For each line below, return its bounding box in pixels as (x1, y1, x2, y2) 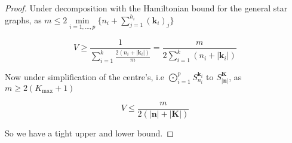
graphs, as (5, 13, 42, 26)
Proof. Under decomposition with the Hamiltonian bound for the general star (5, 2, 288, 14)
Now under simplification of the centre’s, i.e (5, 70, 165, 83)
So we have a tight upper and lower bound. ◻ (5, 126, 174, 139)
